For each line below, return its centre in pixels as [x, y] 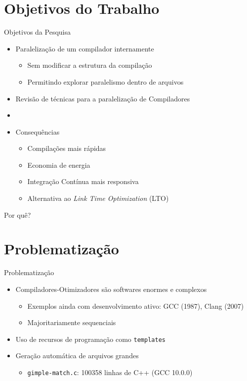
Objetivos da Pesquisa [37, 32]
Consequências [38, 131]
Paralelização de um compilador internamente [85, 48]
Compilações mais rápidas [67, 148]
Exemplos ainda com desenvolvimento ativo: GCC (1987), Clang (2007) [136, 306]
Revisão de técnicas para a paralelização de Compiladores [103, 98]
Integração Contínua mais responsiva [83, 181]
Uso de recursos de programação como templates [90, 339]
